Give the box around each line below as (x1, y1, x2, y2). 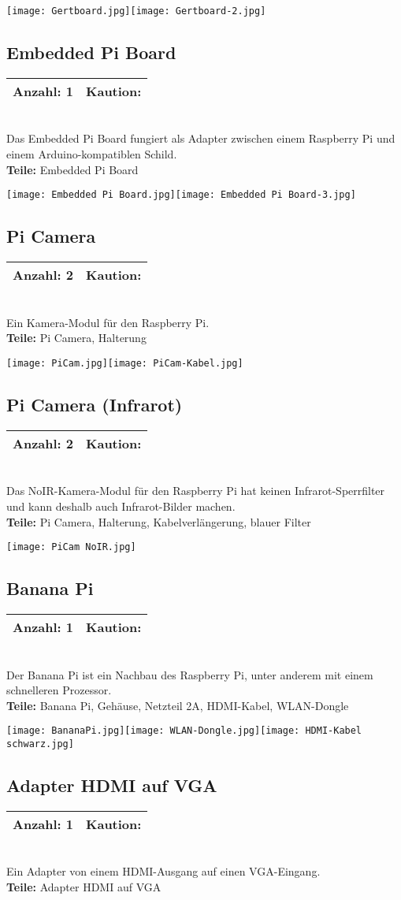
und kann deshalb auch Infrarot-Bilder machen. (6, 497, 236, 514)
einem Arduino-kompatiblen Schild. (6, 146, 177, 162)
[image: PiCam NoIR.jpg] (6, 541, 136, 553)
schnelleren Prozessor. (6, 682, 112, 698)
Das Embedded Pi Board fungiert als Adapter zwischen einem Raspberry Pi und (6, 130, 395, 147)
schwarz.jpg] (6, 738, 74, 749)
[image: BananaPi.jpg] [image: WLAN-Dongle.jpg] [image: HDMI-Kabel (6, 725, 362, 737)
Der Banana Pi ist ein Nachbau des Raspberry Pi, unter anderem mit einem (6, 666, 373, 682)
